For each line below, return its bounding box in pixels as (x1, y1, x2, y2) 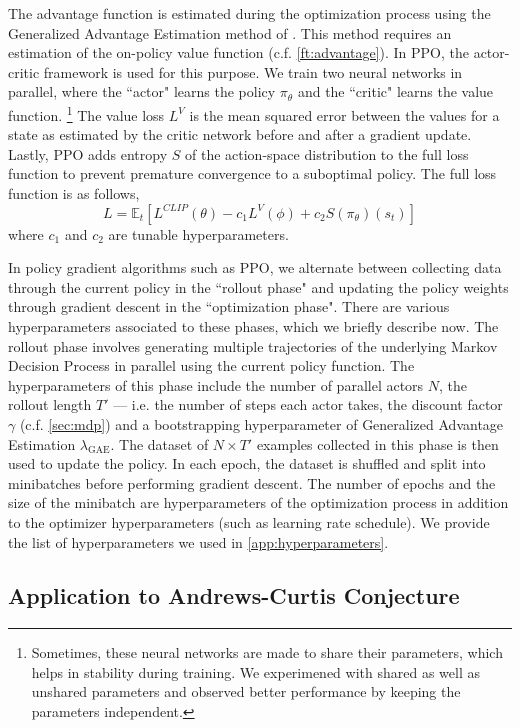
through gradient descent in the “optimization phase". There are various (8, 296, 450, 317)
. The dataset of (110, 433, 209, 454)
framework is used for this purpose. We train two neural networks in (43, 61, 463, 82)
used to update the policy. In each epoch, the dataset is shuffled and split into (8, 453, 486, 474)
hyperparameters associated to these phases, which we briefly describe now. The (8, 315, 499, 336)
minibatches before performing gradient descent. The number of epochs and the (8, 472, 496, 493)
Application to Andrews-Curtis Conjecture (8, 580, 460, 611)
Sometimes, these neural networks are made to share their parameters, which (31, 642, 503, 663)
